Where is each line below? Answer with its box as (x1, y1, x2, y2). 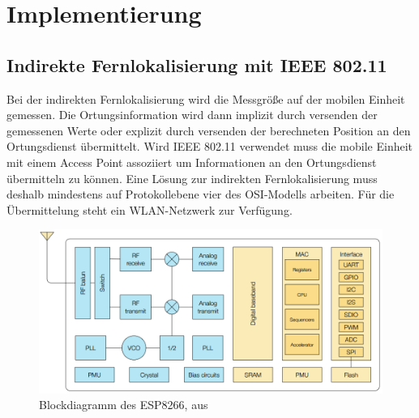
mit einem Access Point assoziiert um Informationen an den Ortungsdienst (6, 153, 377, 170)
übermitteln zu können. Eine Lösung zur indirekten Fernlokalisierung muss (6, 169, 378, 186)
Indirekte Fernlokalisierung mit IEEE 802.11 (6, 52, 387, 77)
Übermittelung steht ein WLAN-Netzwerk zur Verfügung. (6, 201, 293, 218)
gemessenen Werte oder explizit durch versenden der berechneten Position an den (6, 122, 411, 139)
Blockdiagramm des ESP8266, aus (39, 396, 208, 413)
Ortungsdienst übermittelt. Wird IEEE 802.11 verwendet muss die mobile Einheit (6, 138, 413, 155)
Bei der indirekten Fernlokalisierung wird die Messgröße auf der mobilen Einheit (6, 90, 405, 107)
